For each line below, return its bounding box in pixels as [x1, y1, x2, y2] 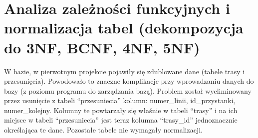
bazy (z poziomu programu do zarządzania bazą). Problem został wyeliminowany [4, 85, 252, 96]
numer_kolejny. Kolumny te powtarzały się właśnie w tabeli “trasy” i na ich [4, 105, 238, 115]
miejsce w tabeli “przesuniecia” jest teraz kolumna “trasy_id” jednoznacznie [4, 115, 238, 125]
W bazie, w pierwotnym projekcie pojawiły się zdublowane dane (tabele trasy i [4, 66, 245, 76]
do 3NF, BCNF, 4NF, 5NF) [4, 37, 200, 57]
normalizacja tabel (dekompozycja [4, 17, 244, 38]
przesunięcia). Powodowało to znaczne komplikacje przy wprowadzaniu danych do [4, 76, 254, 86]
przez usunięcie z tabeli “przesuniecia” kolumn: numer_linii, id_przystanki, [4, 95, 236, 106]
